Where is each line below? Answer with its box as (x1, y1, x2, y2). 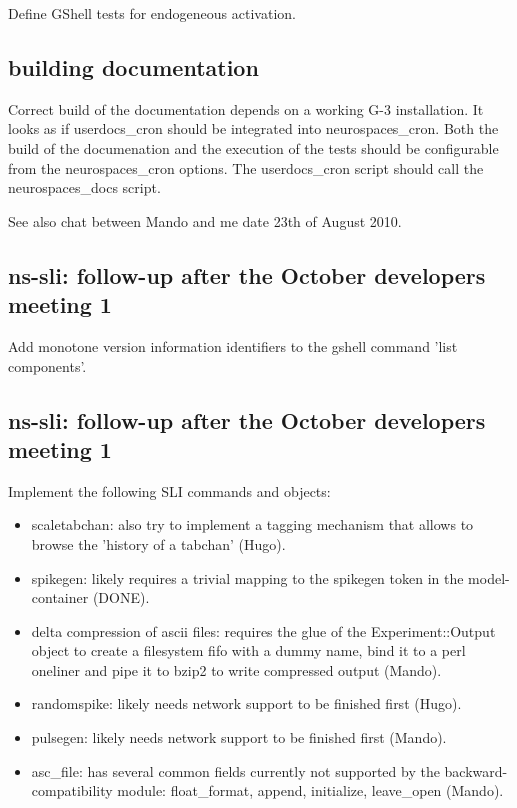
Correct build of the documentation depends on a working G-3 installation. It (8, 98, 484, 119)
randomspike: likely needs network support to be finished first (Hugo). (31, 693, 462, 714)
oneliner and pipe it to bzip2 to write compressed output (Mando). (31, 659, 442, 680)
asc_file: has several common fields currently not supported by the (31, 760, 440, 781)
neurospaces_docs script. (8, 177, 161, 198)
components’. (8, 355, 87, 376)
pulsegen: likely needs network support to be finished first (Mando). (31, 727, 447, 748)
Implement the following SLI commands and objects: (8, 480, 331, 501)
